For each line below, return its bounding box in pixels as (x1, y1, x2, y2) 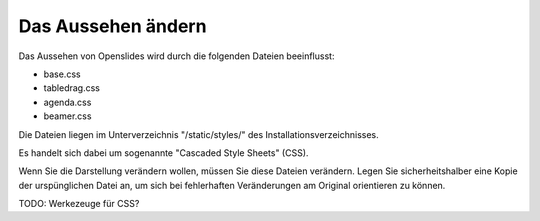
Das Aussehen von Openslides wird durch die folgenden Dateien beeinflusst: (18, 50, 335, 62)
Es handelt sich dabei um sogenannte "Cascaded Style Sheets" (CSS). (18, 146, 309, 159)
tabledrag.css (43, 82, 100, 94)
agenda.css (43, 96, 92, 108)
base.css (43, 68, 81, 80)
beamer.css (43, 110, 92, 122)
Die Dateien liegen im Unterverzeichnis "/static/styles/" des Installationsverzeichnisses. (18, 128, 379, 140)
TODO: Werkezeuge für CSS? (18, 198, 140, 210)
